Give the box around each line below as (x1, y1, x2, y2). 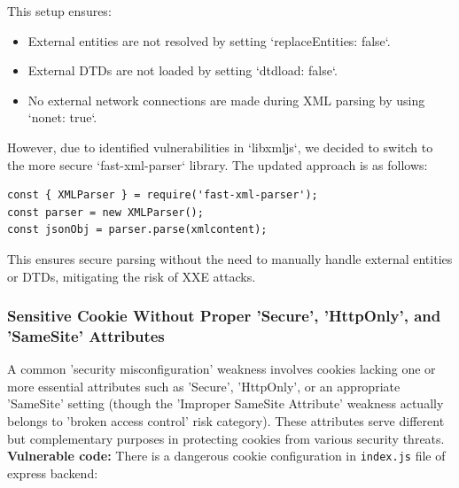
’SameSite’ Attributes (7, 324, 165, 346)
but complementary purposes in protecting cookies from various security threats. (7, 429, 445, 447)
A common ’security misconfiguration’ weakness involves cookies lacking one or (7, 360, 436, 378)
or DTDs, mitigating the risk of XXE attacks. (7, 267, 256, 285)
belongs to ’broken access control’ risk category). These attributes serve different (7, 412, 445, 430)
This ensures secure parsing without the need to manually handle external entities (7, 249, 453, 267)
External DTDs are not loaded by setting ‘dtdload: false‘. (27, 61, 338, 80)
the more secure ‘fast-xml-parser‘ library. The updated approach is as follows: (7, 155, 428, 174)
